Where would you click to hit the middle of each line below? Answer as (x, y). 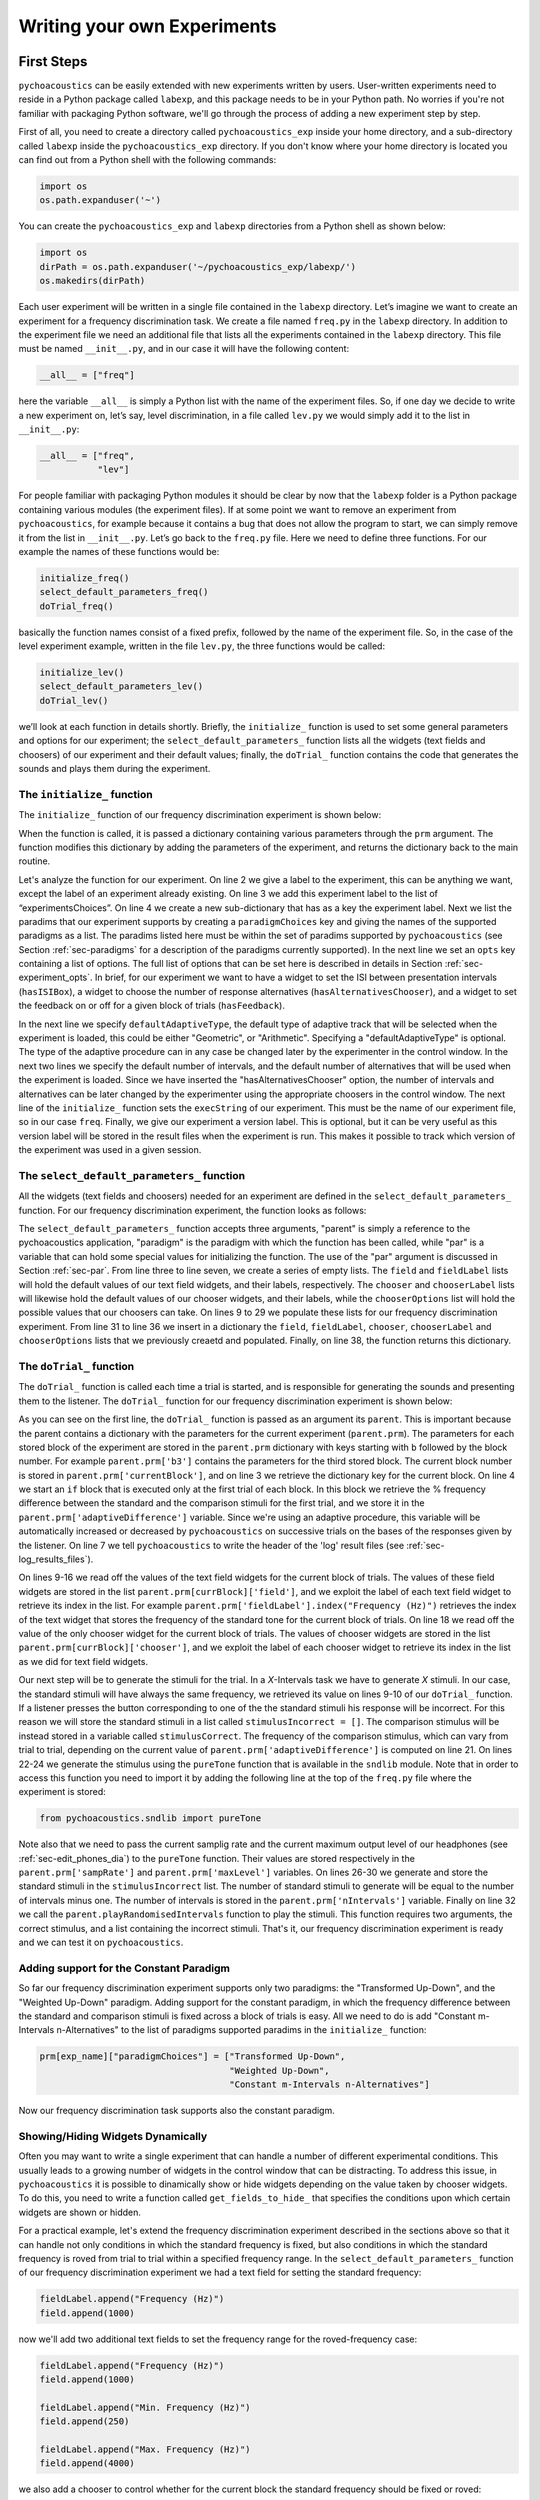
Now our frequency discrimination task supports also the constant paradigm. (176, 2111)
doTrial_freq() (76, 606)
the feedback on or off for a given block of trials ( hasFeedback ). (151, 1006)
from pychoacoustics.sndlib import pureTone (150, 1818)
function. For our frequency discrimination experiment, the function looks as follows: (192, 1210)
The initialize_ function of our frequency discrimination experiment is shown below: (200, 815)
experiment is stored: (62, 1792)
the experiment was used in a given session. (110, 1150)
